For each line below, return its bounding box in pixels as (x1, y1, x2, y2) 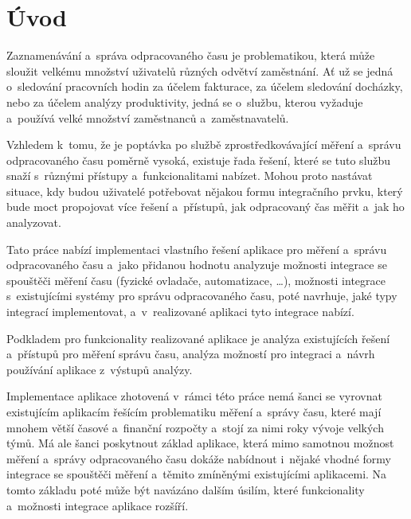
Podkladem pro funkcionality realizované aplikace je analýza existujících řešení (6, 330, 390, 346)
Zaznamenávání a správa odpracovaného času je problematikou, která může (6, 47, 375, 64)
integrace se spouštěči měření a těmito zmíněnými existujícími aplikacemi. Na (6, 466, 387, 482)
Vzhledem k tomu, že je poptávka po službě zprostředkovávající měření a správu (6, 136, 401, 153)
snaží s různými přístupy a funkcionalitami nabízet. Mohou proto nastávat (6, 167, 373, 184)
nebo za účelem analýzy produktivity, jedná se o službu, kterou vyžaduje (6, 93, 363, 110)
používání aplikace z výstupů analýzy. (6, 361, 193, 377)
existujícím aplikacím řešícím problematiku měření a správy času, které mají (6, 404, 382, 419)
